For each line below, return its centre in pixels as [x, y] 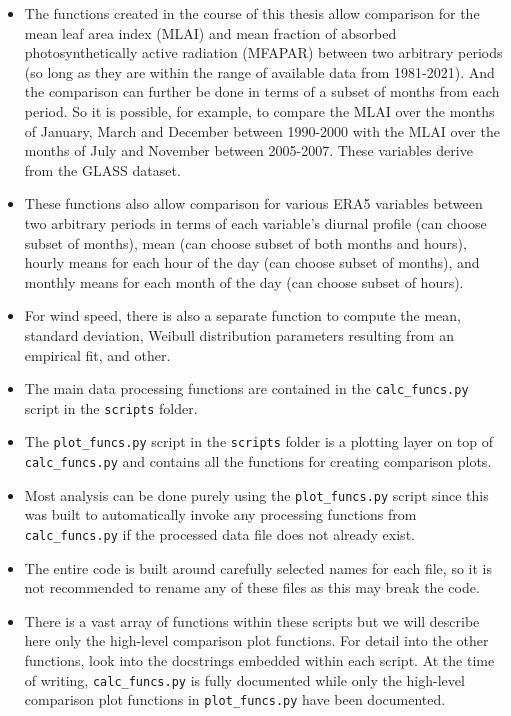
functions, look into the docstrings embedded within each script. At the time [259, 660]
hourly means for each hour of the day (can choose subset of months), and [252, 262]
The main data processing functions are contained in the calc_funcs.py [246, 388]
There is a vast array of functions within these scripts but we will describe [252, 620]
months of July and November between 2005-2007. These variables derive [248, 150]
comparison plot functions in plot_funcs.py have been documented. [235, 699]
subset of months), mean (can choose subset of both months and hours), [245, 242]
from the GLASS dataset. [102, 169]
